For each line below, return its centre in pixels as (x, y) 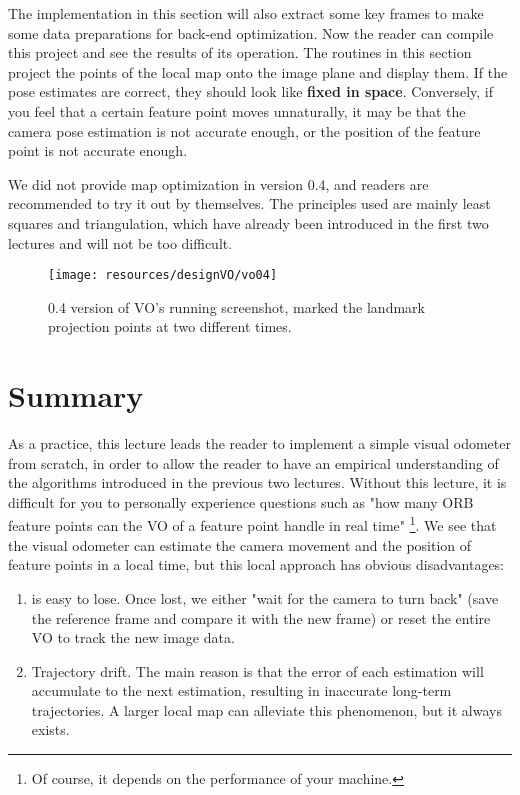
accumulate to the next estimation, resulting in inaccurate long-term (241, 690)
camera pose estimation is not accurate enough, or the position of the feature (244, 130)
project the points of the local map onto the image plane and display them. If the (258, 71)
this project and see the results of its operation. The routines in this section (240, 52)
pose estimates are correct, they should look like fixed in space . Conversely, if (250, 91)
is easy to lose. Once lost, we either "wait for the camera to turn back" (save (265, 597)
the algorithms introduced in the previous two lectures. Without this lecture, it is (257, 482)
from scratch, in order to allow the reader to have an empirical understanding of (253, 462)
